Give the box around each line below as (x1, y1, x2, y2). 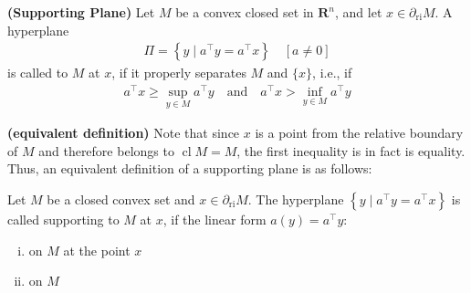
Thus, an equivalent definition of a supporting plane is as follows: (7, 159, 372, 178)
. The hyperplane (247, 189, 344, 208)
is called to (7, 63, 68, 82)
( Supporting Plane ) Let (7, 3, 155, 21)
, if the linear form (162, 209, 267, 228)
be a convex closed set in (175, 3, 314, 21)
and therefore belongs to (38, 141, 174, 160)
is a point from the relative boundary (255, 123, 464, 142)
